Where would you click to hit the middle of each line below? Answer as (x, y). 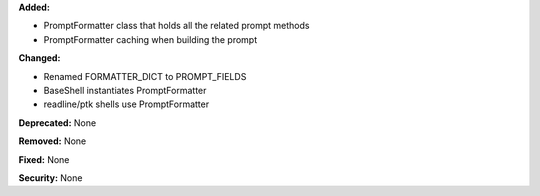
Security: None (50, 177)
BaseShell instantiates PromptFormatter (125, 90)
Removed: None (52, 141)
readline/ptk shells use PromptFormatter (126, 104)
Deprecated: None (57, 122)
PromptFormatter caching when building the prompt (150, 39)
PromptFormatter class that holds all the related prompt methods (176, 26)
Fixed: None (44, 159)
